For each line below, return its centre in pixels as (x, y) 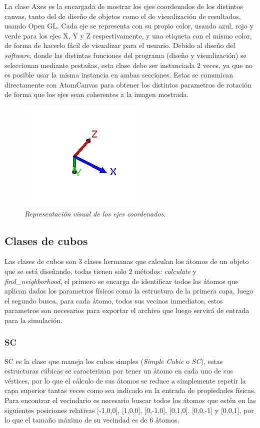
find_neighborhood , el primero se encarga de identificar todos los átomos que (121, 281)
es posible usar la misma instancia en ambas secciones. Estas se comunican (119, 75)
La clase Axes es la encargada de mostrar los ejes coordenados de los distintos (124, 6)
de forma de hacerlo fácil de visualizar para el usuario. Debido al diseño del (120, 45)
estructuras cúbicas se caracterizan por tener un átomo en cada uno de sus (119, 371)
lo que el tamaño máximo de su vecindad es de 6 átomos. (92, 420)
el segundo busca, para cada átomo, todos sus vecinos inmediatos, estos (114, 300)
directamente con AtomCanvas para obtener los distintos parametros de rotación (128, 84)
